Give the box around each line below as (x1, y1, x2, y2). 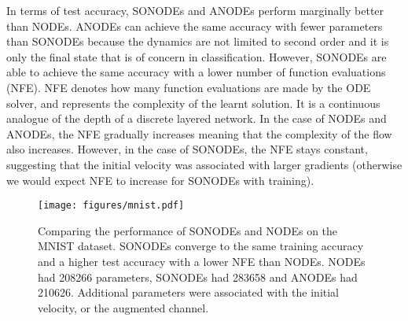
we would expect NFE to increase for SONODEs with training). (6, 172, 314, 188)
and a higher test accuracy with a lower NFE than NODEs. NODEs (38, 253, 366, 269)
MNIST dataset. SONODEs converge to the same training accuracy (38, 238, 364, 254)
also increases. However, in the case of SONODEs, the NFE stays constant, (6, 141, 368, 157)
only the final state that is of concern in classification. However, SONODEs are (6, 48, 387, 65)
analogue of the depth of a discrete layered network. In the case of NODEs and (6, 110, 387, 127)
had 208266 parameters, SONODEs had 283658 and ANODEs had (38, 268, 358, 285)
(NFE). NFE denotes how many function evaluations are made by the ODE (6, 79, 371, 95)
